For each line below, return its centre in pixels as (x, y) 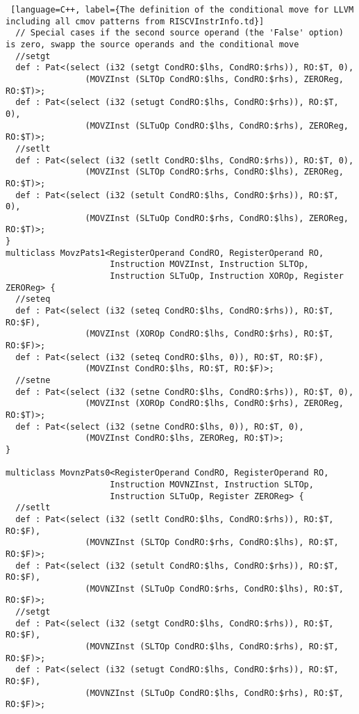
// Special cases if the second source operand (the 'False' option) (179, 33)
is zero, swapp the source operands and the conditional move (152, 44)
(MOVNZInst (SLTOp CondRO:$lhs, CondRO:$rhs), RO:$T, (212, 647)
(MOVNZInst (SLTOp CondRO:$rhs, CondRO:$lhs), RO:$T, (212, 543)
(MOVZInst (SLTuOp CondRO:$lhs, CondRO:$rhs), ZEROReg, (217, 125)
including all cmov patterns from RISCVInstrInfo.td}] (135, 21)
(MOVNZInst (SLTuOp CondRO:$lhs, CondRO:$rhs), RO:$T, (214, 693)
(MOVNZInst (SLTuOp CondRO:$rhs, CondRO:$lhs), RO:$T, (214, 589)
